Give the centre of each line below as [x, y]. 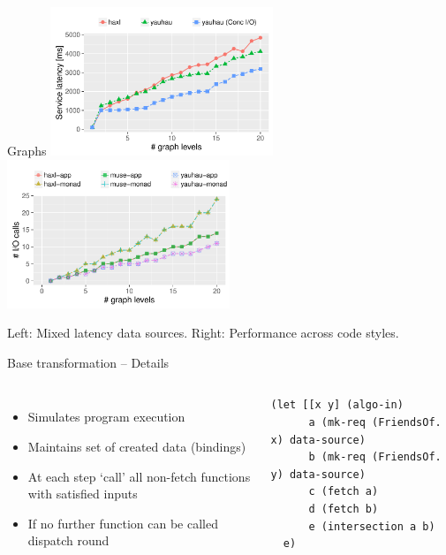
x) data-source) [318, 440]
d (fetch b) [344, 509]
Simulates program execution [106, 417]
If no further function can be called [123, 523]
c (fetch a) [344, 492]
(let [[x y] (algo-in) [337, 405]
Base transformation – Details [88, 362]
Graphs [27, 150]
